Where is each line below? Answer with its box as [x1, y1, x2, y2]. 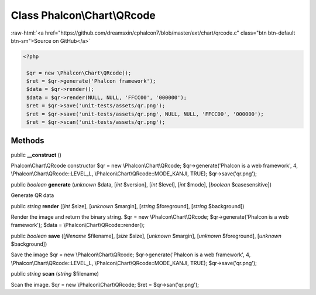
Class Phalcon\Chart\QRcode [11, 9, 156, 22]
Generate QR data [11, 192, 54, 199]
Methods [11, 135, 44, 146]
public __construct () [11, 151, 61, 158]
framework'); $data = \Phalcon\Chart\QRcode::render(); [11, 222, 145, 229]
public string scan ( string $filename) [11, 270, 99, 277]
